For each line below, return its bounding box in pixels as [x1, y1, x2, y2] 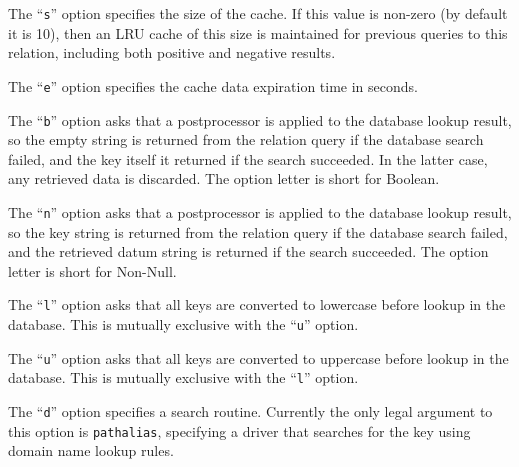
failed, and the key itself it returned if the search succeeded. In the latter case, [8, 148, 488, 169]
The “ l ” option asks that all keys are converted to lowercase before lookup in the [8, 294, 506, 315]
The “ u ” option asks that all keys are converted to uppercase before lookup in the [8, 347, 509, 368]
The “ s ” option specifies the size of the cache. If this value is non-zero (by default [8, 3, 508, 23]
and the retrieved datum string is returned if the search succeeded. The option [8, 241, 489, 262]
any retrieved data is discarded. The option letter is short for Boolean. [8, 168, 440, 189]
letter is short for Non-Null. [8, 260, 177, 281]
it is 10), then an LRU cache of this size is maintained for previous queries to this [8, 22, 508, 43]
